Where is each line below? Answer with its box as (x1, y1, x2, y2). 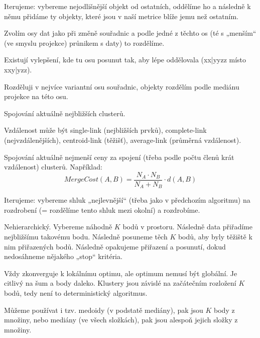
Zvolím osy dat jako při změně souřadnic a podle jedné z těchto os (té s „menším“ (4, 28, 256, 38)
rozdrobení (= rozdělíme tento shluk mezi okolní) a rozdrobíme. (4, 204, 200, 215)
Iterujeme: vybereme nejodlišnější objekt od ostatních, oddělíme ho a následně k (4, 1, 251, 11)
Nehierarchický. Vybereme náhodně (4, 221, 112, 232)
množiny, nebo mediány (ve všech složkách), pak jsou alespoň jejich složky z (4, 314, 238, 325)
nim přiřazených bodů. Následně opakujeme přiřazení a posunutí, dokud (4, 241, 226, 251)
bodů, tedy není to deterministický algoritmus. (4, 287, 148, 298)
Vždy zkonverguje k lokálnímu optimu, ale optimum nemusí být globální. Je (4, 268, 237, 278)
